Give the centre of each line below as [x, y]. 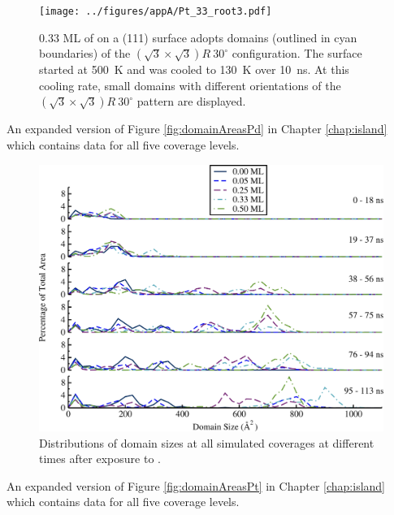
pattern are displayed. [191, 101]
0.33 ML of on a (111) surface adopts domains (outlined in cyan [198, 37]
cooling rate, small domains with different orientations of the [190, 85]
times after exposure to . [100, 459]
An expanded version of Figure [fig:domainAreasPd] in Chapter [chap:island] [197, 129]
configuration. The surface [297, 53]
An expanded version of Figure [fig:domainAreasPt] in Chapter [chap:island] [196, 485]
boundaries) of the [85, 53]
